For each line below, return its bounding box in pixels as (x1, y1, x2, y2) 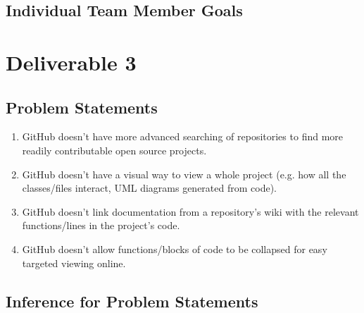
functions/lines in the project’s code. (22, 218, 180, 233)
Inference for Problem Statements (6, 290, 258, 312)
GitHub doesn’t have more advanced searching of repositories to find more (22, 129, 344, 144)
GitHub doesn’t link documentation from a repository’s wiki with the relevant (22, 204, 359, 219)
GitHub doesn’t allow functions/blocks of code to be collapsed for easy (22, 241, 327, 256)
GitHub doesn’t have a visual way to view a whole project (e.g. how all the (22, 166, 346, 181)
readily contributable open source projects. (22, 142, 207, 157)
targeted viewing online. (22, 255, 126, 270)
